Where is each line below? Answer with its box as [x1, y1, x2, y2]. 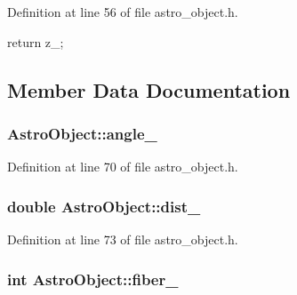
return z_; [7, 32, 64, 51]
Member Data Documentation [7, 76, 291, 103]
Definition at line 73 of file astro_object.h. [7, 230, 238, 248]
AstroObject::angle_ [7, 122, 157, 144]
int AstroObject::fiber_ [7, 267, 179, 290]
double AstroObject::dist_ [7, 195, 201, 217]
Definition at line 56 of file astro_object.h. [7, 3, 238, 20]
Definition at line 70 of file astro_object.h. [7, 157, 238, 176]
